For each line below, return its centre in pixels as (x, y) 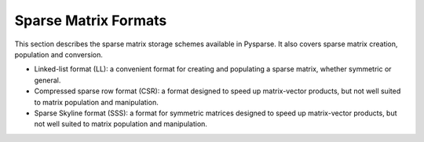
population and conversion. (59, 54)
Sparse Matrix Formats (91, 20)
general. (48, 80)
